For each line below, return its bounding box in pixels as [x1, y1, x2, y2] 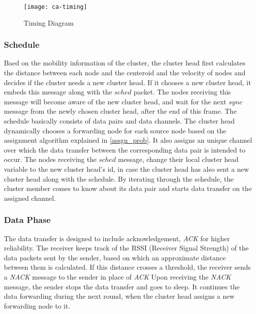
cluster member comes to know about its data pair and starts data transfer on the [4, 183, 252, 193]
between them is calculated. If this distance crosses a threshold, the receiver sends [4, 262, 251, 272]
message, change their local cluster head [118, 154, 239, 164]
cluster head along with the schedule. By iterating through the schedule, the [4, 173, 234, 184]
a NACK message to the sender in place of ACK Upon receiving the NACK [4, 271, 231, 282]
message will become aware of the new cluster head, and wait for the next [4, 96, 226, 106]
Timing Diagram [24, 17, 74, 28]
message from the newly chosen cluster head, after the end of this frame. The [4, 106, 237, 116]
